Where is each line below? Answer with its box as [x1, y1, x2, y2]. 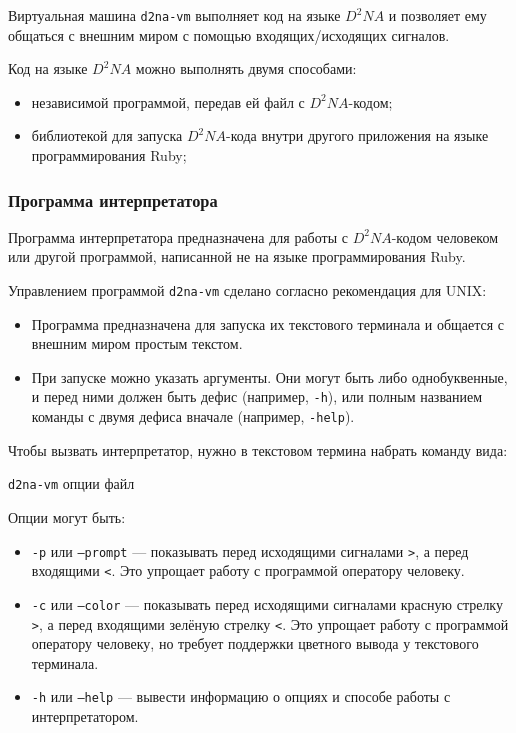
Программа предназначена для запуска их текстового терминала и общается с [31, 313, 505, 334]
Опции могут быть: [8, 507, 126, 528]
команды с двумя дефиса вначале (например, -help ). [31, 406, 355, 427]
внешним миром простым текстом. [31, 333, 243, 354]
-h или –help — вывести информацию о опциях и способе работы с [31, 686, 451, 707]
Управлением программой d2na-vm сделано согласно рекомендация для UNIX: [8, 280, 487, 301]
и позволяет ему [388, 5, 487, 25]
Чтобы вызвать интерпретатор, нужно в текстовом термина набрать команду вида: [8, 439, 508, 460]
